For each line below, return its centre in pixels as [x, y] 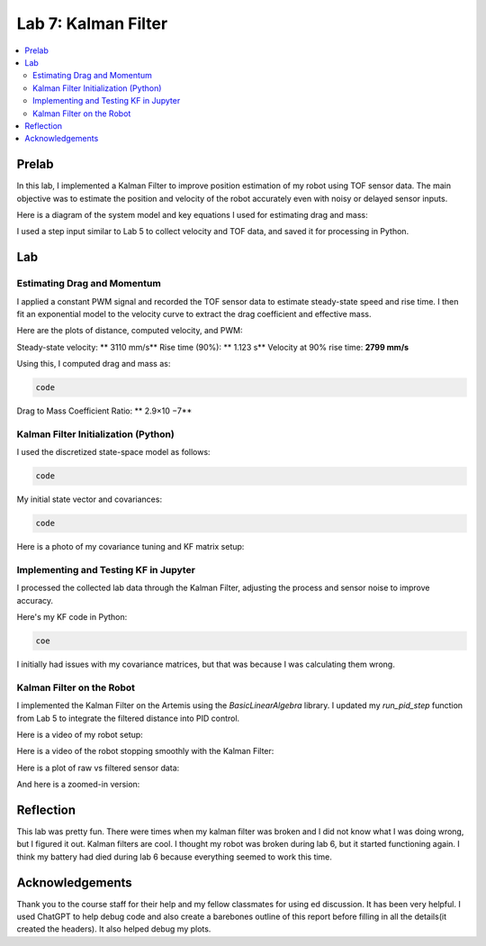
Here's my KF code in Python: [72, 617]
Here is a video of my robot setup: [80, 734]
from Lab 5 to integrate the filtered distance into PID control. [128, 718]
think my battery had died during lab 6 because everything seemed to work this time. [175, 857]
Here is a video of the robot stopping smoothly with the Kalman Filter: [145, 751]
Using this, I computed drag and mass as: [94, 364]
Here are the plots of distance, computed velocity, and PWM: [130, 331]
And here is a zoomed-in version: [78, 785]
